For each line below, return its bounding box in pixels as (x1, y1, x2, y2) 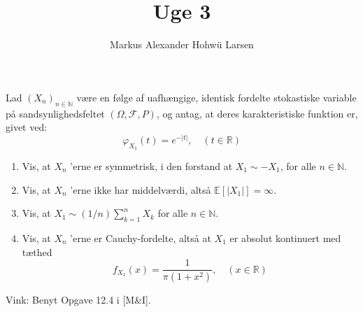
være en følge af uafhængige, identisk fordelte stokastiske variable (76, 90, 357, 104)
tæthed (22, 244, 52, 259)
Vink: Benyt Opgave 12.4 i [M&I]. (6, 292, 151, 306)
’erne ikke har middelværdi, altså (70, 182, 211, 197)
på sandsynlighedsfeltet (6, 106, 105, 120)
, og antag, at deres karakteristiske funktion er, (156, 106, 358, 120)
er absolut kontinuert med (229, 230, 341, 245)
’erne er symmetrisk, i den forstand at (70, 158, 233, 173)
